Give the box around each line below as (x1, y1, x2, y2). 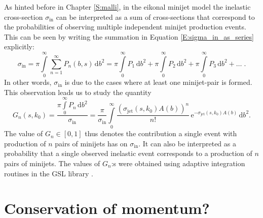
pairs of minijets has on (55, 138, 128, 148)
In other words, (4, 77, 52, 87)
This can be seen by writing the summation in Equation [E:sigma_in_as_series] (4, 31, 254, 42)
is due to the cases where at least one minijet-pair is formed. (64, 77, 252, 87)
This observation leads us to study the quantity (4, 86, 152, 97)
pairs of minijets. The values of (4, 158, 100, 168)
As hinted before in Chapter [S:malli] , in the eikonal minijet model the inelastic (4, 2, 251, 12)
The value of (4, 128, 43, 139)
